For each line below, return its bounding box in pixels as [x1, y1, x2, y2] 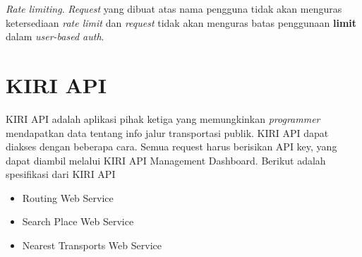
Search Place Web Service [22, 214, 134, 229]
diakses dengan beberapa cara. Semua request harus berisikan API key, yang [6, 139, 337, 154]
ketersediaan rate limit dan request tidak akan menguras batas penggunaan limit [6, 15, 357, 30]
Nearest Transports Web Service [22, 238, 162, 253]
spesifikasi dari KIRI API [6, 167, 116, 181]
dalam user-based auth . [6, 29, 104, 44]
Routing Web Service [22, 190, 114, 205]
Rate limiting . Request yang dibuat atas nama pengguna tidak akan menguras [6, 1, 342, 16]
